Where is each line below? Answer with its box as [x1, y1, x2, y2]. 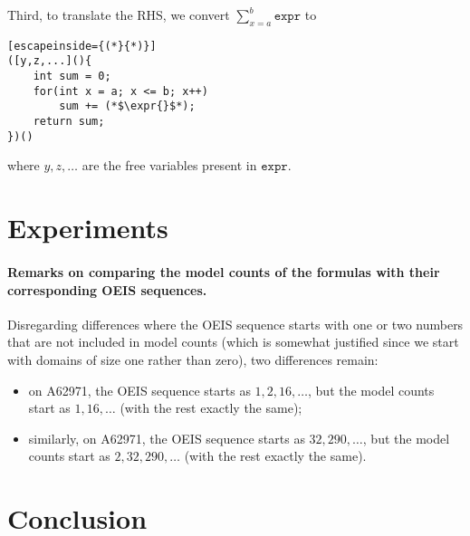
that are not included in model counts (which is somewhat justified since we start [7, 332, 459, 351]
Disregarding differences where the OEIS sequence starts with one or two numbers [7, 314, 464, 333]
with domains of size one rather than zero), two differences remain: [7, 349, 379, 368]
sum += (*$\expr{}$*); [59, 100, 196, 113]
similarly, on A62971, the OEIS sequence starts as [28, 428, 305, 447]
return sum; [33, 115, 105, 129]
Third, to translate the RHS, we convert [7, 5, 230, 24]
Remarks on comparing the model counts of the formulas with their [7, 262, 440, 281]
